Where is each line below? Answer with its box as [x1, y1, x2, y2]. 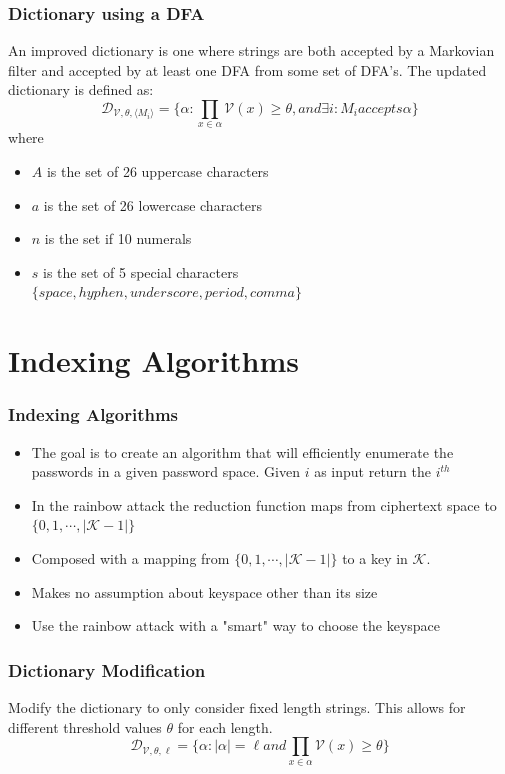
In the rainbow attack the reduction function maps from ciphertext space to [31, 494, 497, 515]
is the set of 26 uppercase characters [46, 160, 269, 181]
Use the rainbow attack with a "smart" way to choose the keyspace [31, 615, 441, 636]
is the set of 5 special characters [43, 261, 239, 282]
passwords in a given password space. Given [31, 461, 300, 482]
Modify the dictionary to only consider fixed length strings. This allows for [8, 696, 466, 717]
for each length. [177, 716, 273, 737]
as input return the [314, 461, 431, 482]
